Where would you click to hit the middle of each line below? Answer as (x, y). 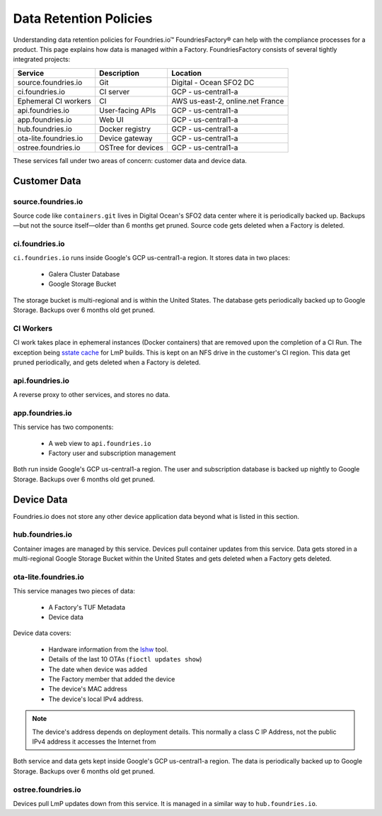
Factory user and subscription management (112, 453)
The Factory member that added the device (112, 679)
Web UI (111, 119)
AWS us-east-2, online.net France (227, 101)
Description (119, 73)
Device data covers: (42, 633)
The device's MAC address (88, 689)
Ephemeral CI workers (54, 101)
